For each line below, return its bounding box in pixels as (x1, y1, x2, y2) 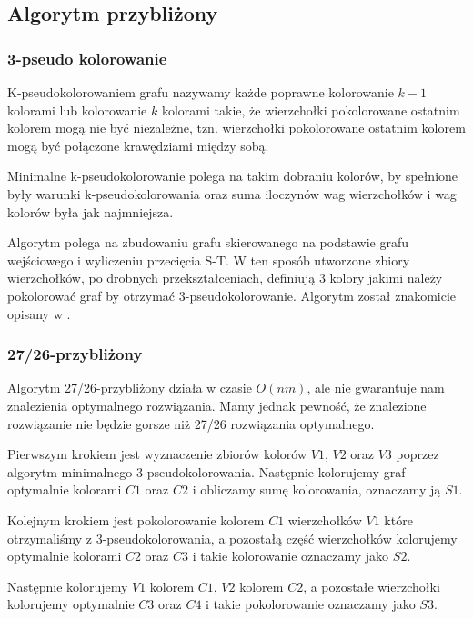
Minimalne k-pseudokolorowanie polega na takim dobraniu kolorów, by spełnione (7, 166, 458, 185)
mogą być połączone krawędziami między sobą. (7, 135, 269, 155)
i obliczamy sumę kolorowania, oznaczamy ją (192, 480, 441, 499)
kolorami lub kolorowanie (7, 100, 147, 119)
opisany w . (7, 304, 71, 323)
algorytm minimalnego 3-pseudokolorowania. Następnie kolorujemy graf (7, 462, 406, 481)
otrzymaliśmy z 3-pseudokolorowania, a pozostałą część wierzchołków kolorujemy (7, 528, 458, 547)
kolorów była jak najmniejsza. (7, 202, 174, 221)
